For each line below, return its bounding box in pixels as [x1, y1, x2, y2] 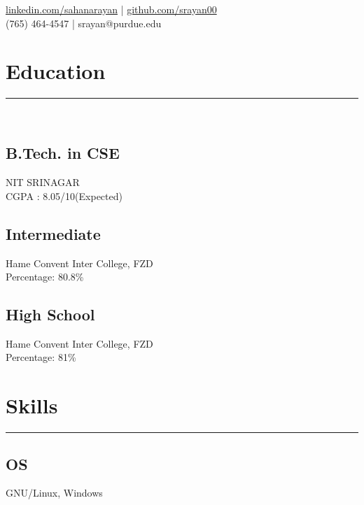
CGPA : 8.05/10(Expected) [6, 188, 122, 203]
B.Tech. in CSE [6, 142, 120, 164]
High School [6, 304, 95, 325]
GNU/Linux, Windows [6, 485, 103, 500]
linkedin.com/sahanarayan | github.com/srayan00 [6, 2, 217, 16]
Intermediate [6, 222, 101, 244]
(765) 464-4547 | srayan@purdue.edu [6, 15, 162, 30]
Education [6, 57, 106, 85]
